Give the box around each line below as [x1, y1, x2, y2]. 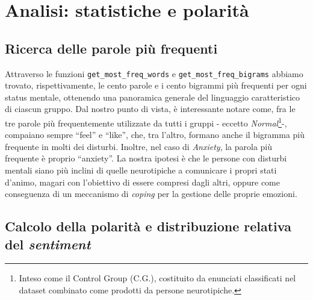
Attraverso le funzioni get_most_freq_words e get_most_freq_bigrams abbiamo [5, 67, 303, 80]
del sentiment [5, 234, 91, 253]
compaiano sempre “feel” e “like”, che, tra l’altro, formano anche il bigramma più [5, 128, 305, 141]
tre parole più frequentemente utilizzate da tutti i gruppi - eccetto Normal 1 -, [5, 115, 287, 129]
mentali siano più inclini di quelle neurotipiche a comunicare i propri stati [5, 164, 277, 177]
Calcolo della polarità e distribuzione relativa [5, 217, 291, 236]
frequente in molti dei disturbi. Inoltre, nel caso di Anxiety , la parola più [5, 140, 273, 152]
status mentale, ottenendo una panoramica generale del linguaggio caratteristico [5, 90, 300, 103]
